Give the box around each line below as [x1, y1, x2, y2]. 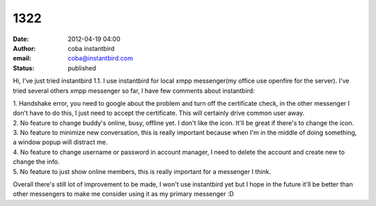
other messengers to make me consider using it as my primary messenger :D [13, 190, 235, 198]
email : [13, 54, 31, 63]
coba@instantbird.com [68, 54, 134, 63]
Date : [13, 35, 29, 43]
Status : [13, 63, 35, 72]
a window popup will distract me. [13, 138, 108, 146]
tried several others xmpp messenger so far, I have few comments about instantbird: [13, 86, 256, 95]
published [68, 63, 97, 72]
